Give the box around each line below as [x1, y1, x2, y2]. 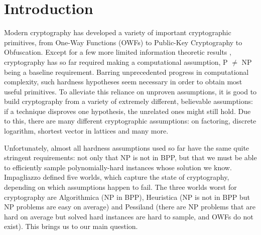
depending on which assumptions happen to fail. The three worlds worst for [4, 182, 237, 192]
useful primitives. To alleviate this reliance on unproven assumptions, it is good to [4, 86, 257, 96]
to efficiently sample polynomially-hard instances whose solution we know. [4, 162, 232, 172]
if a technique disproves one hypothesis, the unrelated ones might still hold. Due [4, 105, 251, 116]
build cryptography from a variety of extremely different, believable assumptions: [4, 96, 253, 106]
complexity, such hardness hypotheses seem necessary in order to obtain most [4, 76, 242, 87]
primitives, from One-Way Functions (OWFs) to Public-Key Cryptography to [4, 37, 242, 47]
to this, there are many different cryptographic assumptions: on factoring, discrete [4, 115, 256, 126]
